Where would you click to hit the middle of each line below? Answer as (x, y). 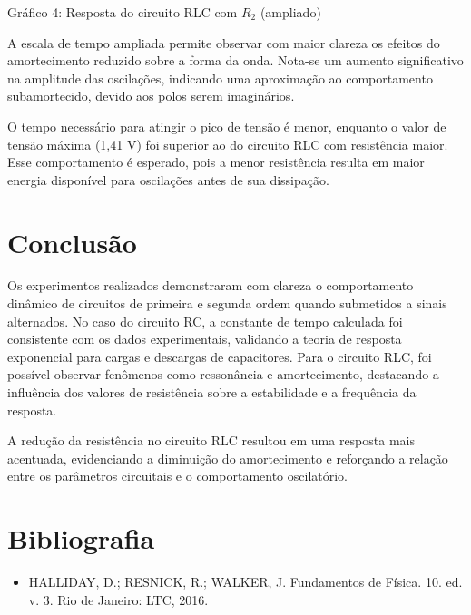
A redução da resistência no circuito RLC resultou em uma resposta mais (211, 440)
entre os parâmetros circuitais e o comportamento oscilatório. (178, 476)
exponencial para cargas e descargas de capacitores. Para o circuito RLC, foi (220, 356)
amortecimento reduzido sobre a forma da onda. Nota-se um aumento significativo (235, 60)
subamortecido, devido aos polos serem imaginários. (151, 96)
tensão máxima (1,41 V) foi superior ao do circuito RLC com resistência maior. (228, 144)
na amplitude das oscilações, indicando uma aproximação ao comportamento (220, 78)
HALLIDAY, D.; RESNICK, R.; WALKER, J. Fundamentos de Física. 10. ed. (245, 582)
